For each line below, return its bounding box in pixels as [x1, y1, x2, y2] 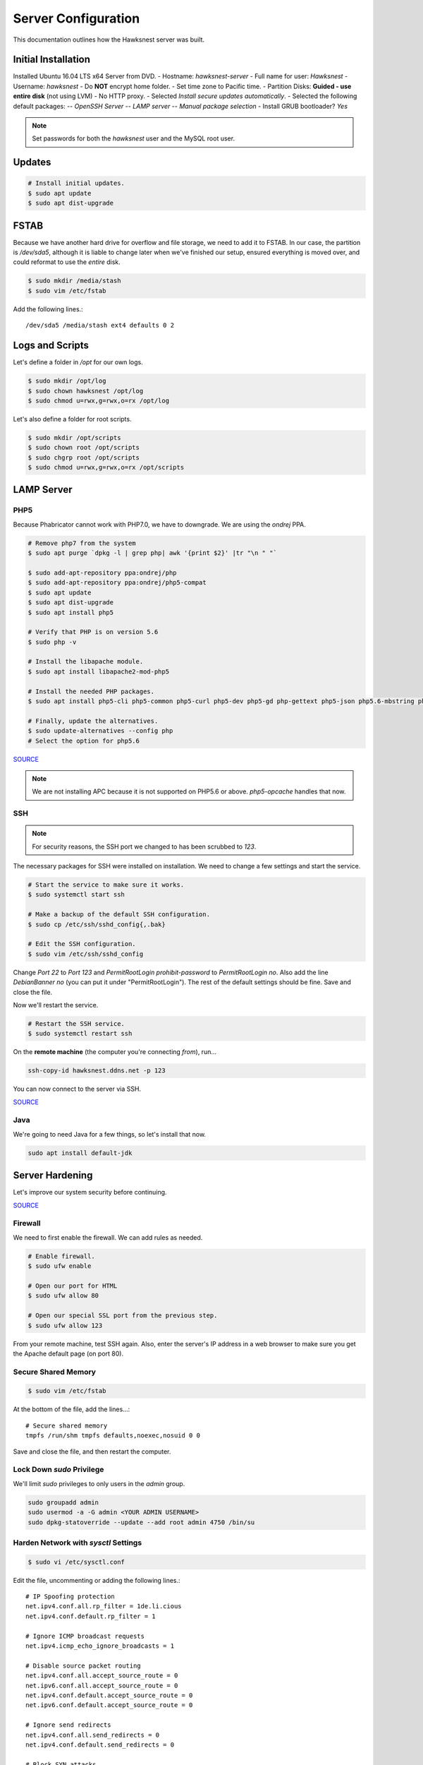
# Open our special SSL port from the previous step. [27, 1312, 218, 1320]
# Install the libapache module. [27, 657, 144, 666]
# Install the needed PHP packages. [27, 687, 155, 695]
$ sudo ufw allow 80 [27, 1292, 99, 1300]
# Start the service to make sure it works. [27, 881, 185, 889]
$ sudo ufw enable [27, 1262, 92, 1270]
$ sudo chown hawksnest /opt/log [27, 387, 144, 395]
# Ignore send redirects [25, 1721, 111, 1729]
